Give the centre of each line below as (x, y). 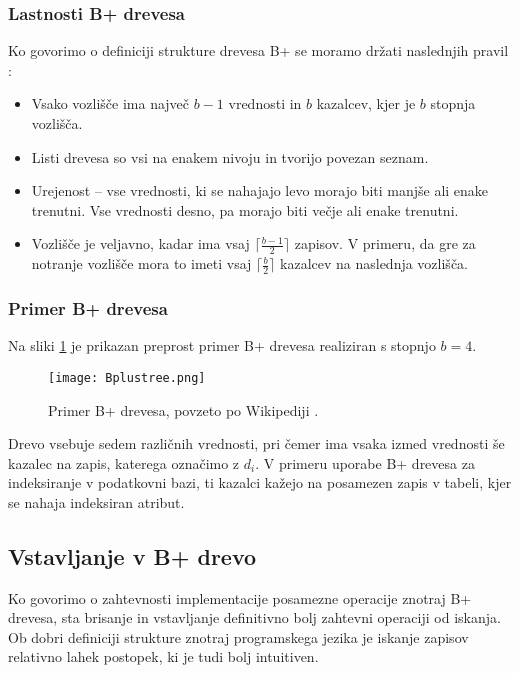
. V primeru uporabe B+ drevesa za (365, 462)
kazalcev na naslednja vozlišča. (374, 263)
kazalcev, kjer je (366, 103)
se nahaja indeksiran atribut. (96, 501)
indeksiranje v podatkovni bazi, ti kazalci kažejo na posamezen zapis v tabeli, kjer (260, 482)
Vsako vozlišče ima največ (110, 103)
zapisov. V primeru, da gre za (385, 243)
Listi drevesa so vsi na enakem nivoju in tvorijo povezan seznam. (230, 156)
